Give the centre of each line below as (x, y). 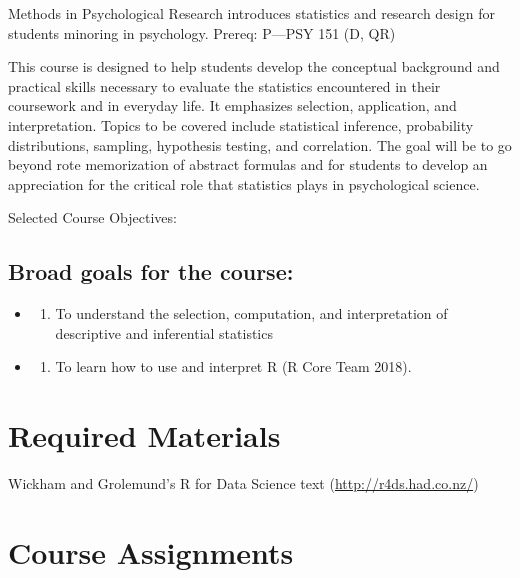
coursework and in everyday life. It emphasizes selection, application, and (232, 105)
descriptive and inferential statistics (164, 332)
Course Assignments (151, 551)
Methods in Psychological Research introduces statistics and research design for (251, 13)
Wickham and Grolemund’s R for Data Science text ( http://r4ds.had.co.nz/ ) (243, 483)
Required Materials (144, 435)
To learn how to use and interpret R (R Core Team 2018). (233, 366)
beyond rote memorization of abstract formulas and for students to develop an (248, 164)
